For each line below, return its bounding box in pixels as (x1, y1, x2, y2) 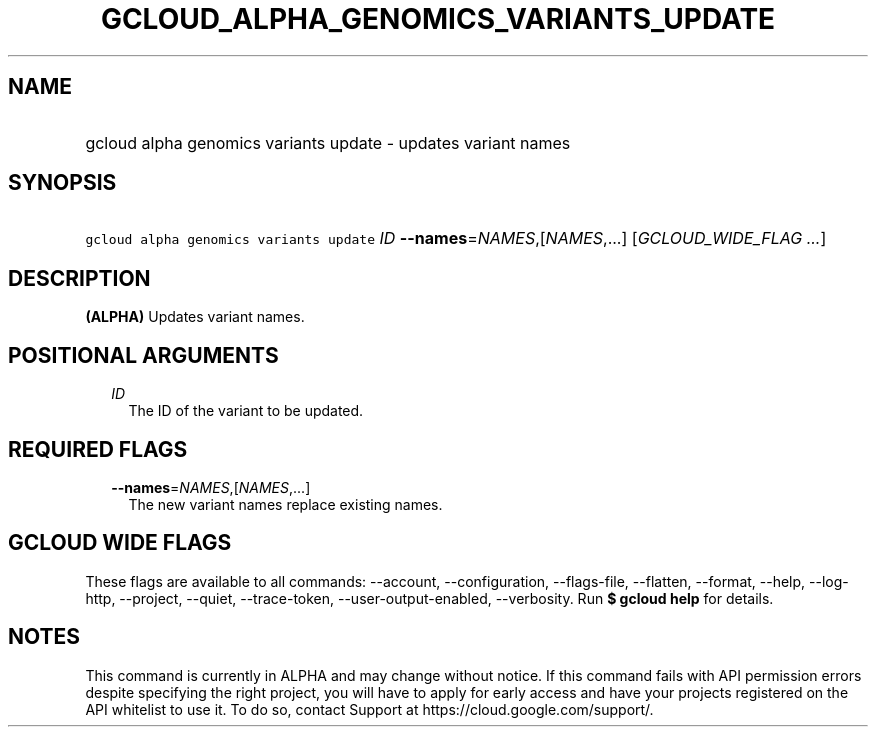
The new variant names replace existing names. (128, 495, 443, 513)
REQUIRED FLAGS (8, 436, 188, 462)
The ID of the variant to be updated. (128, 402, 364, 420)
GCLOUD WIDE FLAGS (8, 530, 232, 556)
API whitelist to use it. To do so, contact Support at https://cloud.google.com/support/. (85, 700, 654, 718)
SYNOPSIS (8, 170, 117, 196)
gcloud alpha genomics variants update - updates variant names (85, 132, 571, 153)
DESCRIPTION (8, 265, 151, 291)
